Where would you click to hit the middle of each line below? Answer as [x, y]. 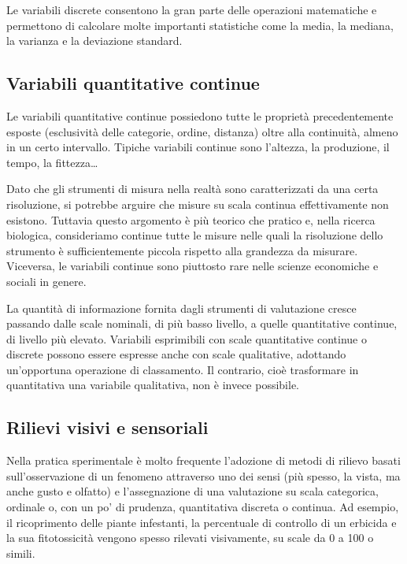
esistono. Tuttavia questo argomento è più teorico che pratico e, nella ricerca [191, 219]
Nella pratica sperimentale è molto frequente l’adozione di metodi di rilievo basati [203, 460]
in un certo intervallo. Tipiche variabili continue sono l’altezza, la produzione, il [198, 147]
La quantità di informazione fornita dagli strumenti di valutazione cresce [181, 308]
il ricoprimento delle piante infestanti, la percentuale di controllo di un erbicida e [202, 522]
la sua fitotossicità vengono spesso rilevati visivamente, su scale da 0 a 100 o [190, 538]
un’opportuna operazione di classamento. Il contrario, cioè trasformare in [183, 369]
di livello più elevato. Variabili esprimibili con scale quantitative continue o [187, 338]
